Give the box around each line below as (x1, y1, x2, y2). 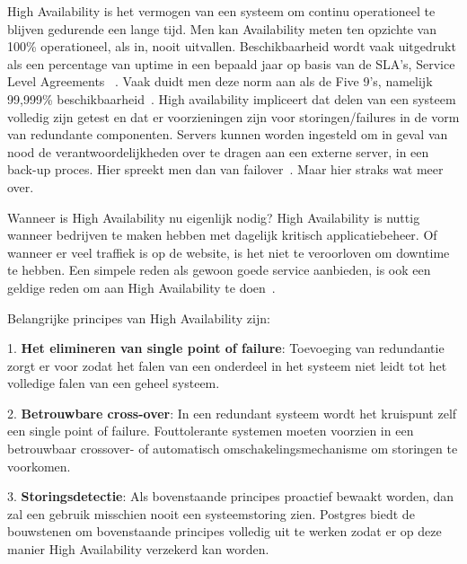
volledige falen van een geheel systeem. (7, 374, 220, 392)
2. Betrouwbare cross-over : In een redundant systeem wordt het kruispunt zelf (7, 403, 457, 422)
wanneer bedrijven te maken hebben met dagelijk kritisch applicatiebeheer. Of (7, 225, 437, 244)
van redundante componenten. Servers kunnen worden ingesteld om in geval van (7, 125, 448, 144)
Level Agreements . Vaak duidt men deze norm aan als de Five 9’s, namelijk (7, 72, 433, 91)
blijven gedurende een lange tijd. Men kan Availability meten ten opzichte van (7, 19, 437, 38)
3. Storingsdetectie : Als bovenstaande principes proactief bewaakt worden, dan (7, 487, 454, 506)
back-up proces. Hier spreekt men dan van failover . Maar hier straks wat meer (7, 160, 444, 179)
